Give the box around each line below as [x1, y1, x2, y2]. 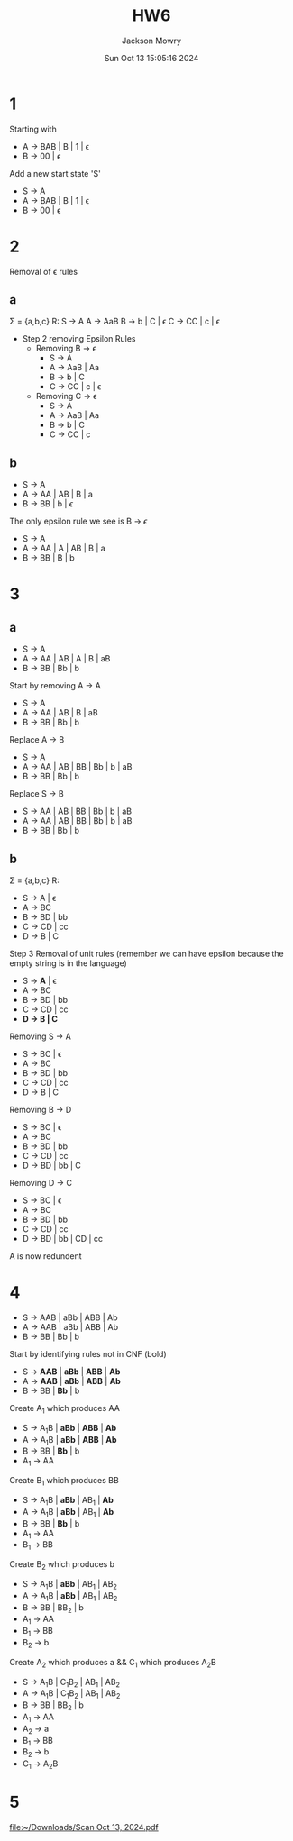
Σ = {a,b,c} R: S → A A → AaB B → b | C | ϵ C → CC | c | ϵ [9, 316, 221, 327]
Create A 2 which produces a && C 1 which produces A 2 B [9, 1656, 216, 1670]
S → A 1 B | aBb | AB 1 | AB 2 [22, 1578, 117, 1591]
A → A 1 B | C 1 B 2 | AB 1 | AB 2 [22, 1688, 121, 1701]
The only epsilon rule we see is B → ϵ [9, 515, 148, 527]
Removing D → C [9, 1178, 72, 1189]
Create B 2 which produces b [9, 1559, 115, 1572]
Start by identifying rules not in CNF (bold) [9, 1349, 167, 1359]
